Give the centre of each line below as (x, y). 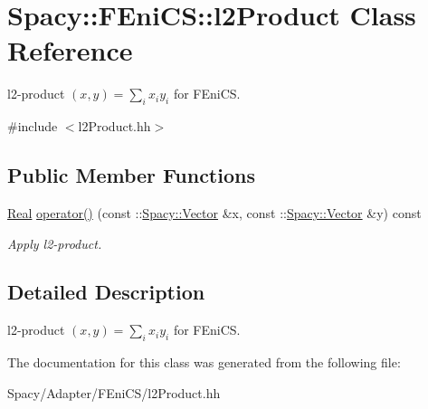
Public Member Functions (131, 175)
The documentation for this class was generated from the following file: (204, 362)
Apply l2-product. (55, 243)
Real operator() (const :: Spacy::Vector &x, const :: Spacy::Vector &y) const (214, 212)
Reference (70, 50)
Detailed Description (106, 292)
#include (33, 126)
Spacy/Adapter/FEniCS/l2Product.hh (114, 392)
